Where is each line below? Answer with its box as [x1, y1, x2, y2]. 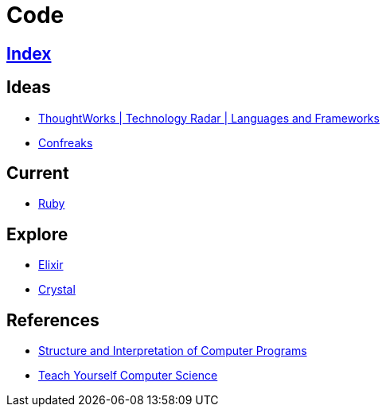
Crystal [38, 282, 76, 297]
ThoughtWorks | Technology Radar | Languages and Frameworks [38, 111, 380, 125]
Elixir [38, 258, 64, 272]
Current [6, 163, 69, 184]
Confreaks [38, 135, 93, 150]
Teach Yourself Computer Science [38, 368, 218, 383]
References [6, 310, 99, 330]
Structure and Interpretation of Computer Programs [38, 344, 307, 358]
